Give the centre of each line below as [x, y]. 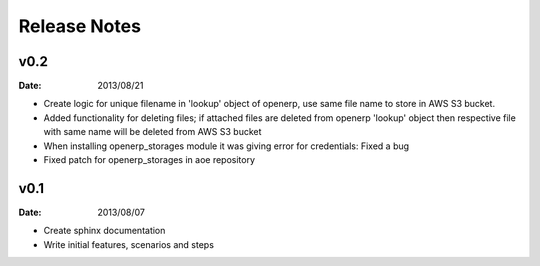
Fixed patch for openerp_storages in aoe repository [149, 160]
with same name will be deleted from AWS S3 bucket [152, 132]
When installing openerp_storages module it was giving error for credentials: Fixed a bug [226, 146]
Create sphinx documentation [104, 231]
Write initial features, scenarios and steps [129, 244]
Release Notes [80, 26]
